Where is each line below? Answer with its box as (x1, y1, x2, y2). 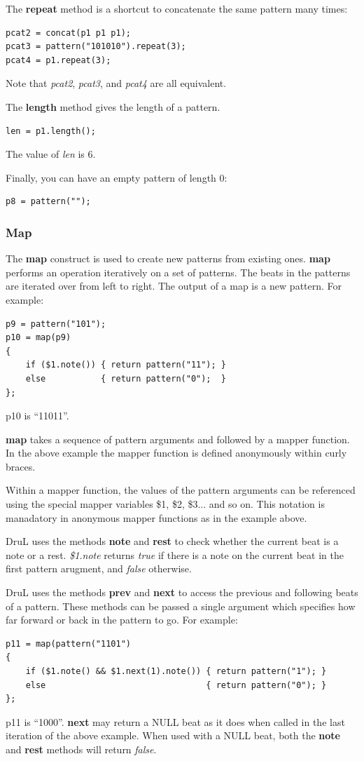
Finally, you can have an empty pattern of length (6, 170, 216, 184)
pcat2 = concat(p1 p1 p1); (6, 27, 131, 38)
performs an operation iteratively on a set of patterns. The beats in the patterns (6, 264, 351, 279)
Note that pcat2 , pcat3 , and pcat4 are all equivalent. (6, 76, 227, 90)
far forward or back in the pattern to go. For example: (6, 612, 238, 627)
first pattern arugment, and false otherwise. (6, 561, 192, 576)
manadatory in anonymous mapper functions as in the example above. (6, 510, 307, 525)
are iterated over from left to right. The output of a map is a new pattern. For (6, 278, 342, 293)
